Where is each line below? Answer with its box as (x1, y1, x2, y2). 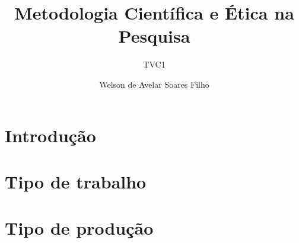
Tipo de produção (5, 216, 154, 240)
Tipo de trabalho (5, 169, 147, 193)
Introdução (5, 123, 96, 147)
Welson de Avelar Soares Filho (99, 78, 209, 90)
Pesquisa (118, 24, 190, 48)
